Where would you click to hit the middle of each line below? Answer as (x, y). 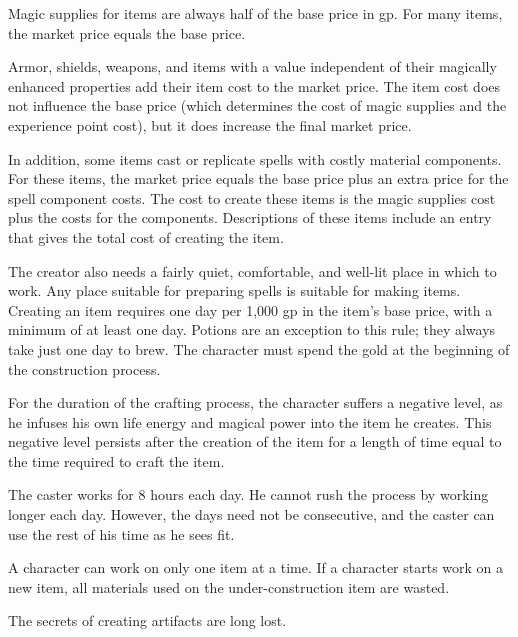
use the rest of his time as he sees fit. (121, 533)
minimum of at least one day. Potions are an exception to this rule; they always (252, 329)
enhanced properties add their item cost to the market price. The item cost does (254, 85)
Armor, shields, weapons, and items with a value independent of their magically (252, 66)
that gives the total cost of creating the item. (146, 236)
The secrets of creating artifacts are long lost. (147, 620)
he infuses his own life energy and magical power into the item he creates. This (250, 421)
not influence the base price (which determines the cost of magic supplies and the (257, 105)
